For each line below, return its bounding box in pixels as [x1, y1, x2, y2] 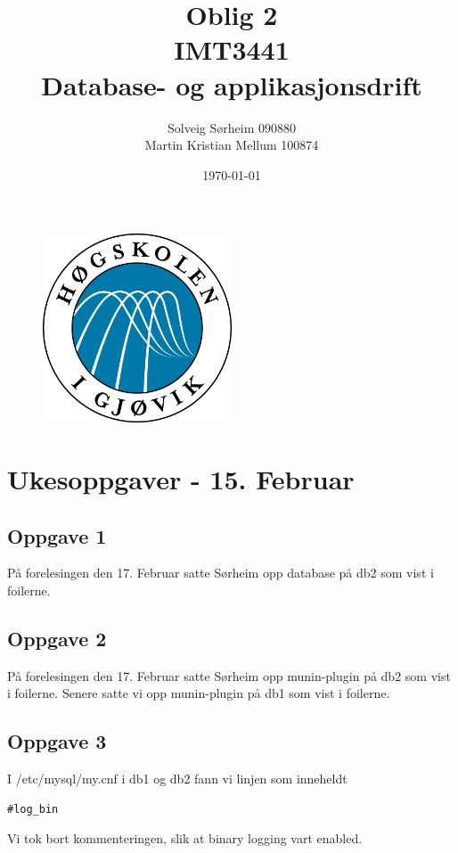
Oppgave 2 [7, 625, 107, 652]
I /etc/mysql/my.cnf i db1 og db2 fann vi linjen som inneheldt [7, 769, 348, 788]
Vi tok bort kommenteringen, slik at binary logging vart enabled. [7, 829, 363, 848]
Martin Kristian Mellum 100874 [144, 135, 319, 154]
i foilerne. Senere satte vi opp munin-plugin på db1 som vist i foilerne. [7, 684, 390, 702]
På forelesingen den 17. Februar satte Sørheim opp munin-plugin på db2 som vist [7, 666, 451, 685]
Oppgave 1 [7, 521, 107, 549]
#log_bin [7, 802, 59, 816]
